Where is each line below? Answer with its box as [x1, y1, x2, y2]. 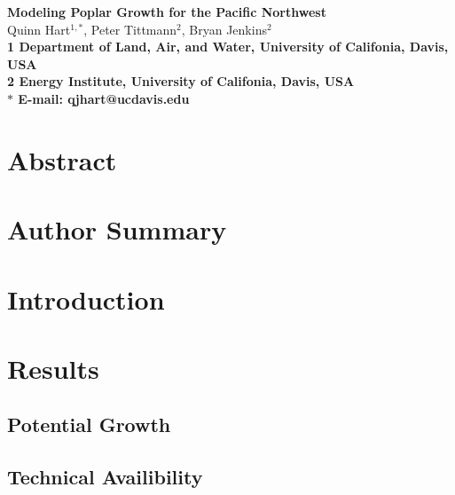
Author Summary [7, 211, 227, 247]
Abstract [7, 141, 117, 177]
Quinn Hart [7, 20, 71, 38]
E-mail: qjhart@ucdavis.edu [18, 89, 190, 107]
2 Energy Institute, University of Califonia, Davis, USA [7, 72, 355, 90]
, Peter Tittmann [83, 20, 177, 38]
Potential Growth [7, 411, 171, 438]
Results [7, 350, 99, 386]
